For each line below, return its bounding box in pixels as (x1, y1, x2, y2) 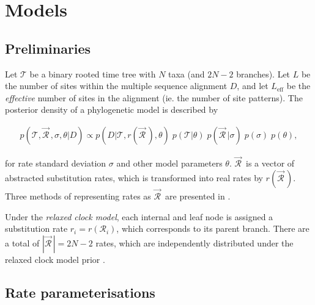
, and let (237, 79, 269, 92)
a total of (5, 236, 40, 249)
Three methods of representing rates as (5, 190, 151, 203)
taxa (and (168, 67, 205, 80)
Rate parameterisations (5, 282, 155, 301)
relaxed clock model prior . (5, 253, 105, 265)
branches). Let (236, 67, 291, 80)
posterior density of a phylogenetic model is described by (5, 103, 218, 116)
